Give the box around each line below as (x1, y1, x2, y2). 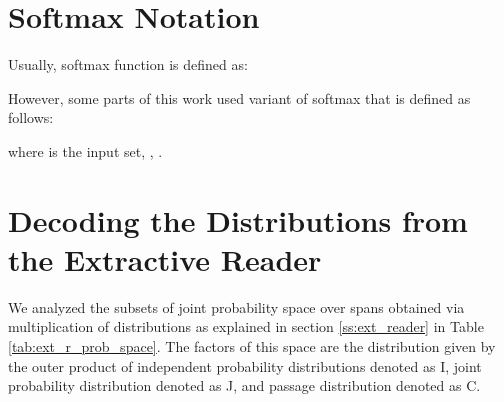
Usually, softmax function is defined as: (8, 54, 248, 75)
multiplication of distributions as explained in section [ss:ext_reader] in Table (8, 316, 484, 337)
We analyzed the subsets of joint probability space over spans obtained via (8, 296, 465, 317)
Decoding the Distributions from (8, 199, 468, 240)
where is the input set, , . (8, 140, 163, 161)
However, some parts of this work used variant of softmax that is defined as (8, 87, 471, 108)
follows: (8, 107, 54, 128)
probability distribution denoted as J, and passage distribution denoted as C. (8, 375, 481, 396)
